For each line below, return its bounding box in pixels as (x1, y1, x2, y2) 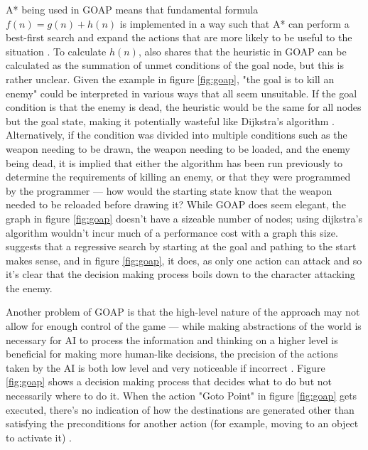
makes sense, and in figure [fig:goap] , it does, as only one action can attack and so (6, 252, 362, 267)
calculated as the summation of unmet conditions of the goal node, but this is (6, 58, 344, 73)
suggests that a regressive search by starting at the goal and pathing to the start (6, 239, 357, 254)
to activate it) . (6, 429, 72, 444)
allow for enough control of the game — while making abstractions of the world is (6, 318, 362, 333)
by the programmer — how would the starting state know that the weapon (6, 183, 332, 198)
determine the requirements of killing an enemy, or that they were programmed (6, 169, 351, 184)
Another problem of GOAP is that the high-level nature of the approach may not (6, 304, 360, 319)
